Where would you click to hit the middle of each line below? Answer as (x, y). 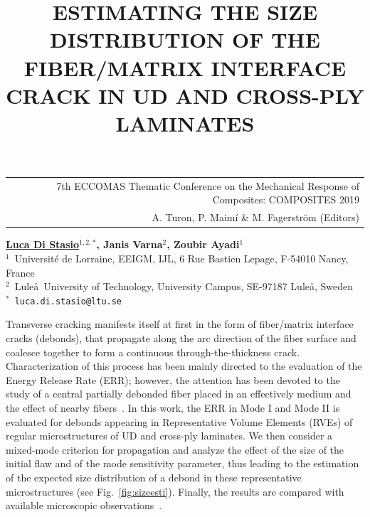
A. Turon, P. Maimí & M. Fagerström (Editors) (255, 217)
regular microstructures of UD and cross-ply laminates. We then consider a (169, 436)
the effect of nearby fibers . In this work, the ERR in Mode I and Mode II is (173, 407)
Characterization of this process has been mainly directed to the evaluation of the (184, 366)
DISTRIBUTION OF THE (185, 39)
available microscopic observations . (84, 505)
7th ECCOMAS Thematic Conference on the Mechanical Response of (208, 185)
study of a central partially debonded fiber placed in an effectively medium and (179, 394)
